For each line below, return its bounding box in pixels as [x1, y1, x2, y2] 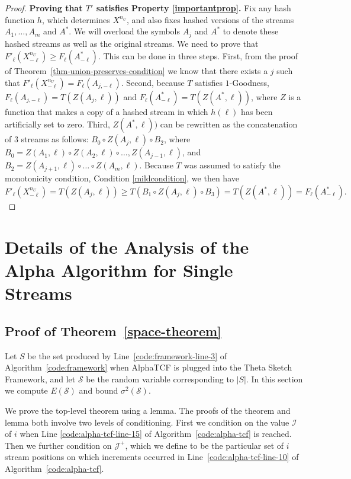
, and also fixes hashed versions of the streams [127, 13, 294, 25]
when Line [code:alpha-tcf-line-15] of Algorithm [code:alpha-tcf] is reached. [20, 427, 292, 440]
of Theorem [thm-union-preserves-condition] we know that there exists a [5, 65, 268, 77]
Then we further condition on [5, 439, 112, 451]
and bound [79, 384, 118, 397]
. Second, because [121, 76, 185, 88]
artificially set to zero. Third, [5, 118, 110, 130]
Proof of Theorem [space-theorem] [5, 321, 221, 340]
